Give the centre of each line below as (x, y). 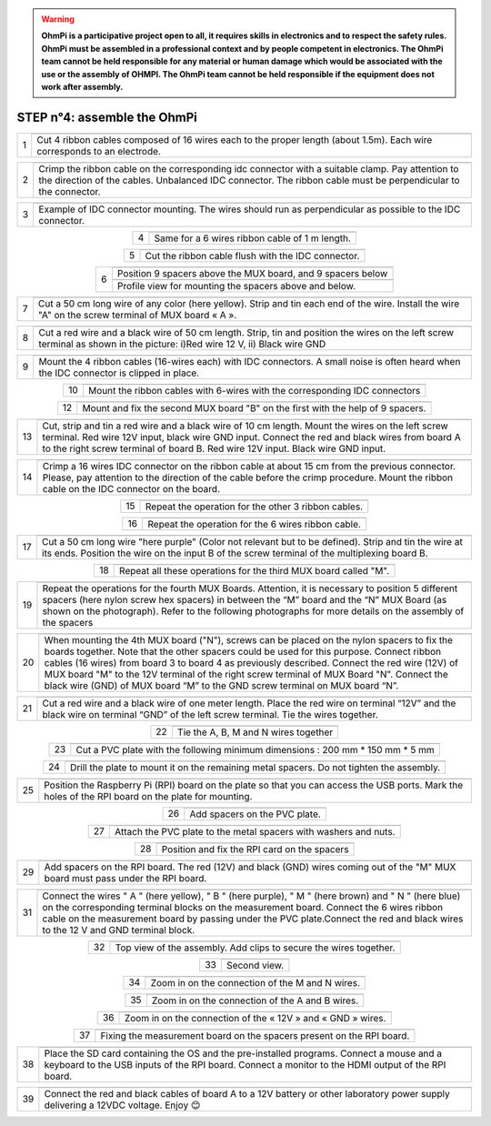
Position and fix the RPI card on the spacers (255, 849)
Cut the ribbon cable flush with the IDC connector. (252, 256)
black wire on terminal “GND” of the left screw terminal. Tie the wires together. (210, 714)
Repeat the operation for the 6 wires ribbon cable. (254, 524)
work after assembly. (82, 86)
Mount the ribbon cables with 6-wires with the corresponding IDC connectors (254, 390)
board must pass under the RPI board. (125, 878)
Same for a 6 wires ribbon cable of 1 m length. (253, 238)
